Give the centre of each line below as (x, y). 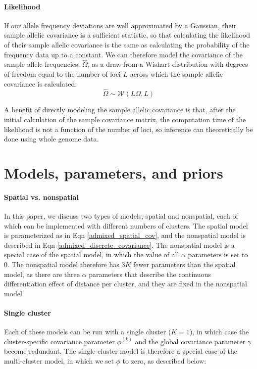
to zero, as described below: (164, 360)
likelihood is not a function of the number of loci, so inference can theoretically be (128, 129)
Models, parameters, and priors (114, 172)
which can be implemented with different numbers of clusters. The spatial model (126, 225)
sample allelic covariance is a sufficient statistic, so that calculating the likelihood (127, 35)
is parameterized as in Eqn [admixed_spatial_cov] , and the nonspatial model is (125, 235)
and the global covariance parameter (190, 341)
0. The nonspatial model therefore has (62, 264)
